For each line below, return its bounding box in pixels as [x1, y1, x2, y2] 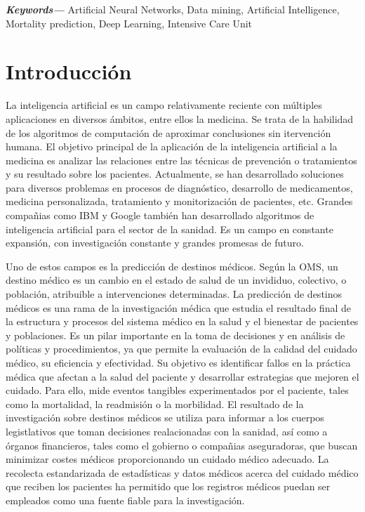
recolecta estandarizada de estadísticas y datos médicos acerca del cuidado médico [6, 465, 359, 480]
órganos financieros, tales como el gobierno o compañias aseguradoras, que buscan [6, 438, 358, 452]
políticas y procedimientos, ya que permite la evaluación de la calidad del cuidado [6, 341, 357, 356]
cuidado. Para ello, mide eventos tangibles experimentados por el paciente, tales [6, 383, 349, 398]
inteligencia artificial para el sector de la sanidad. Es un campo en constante [6, 221, 333, 236]
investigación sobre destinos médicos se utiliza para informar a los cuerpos [6, 410, 324, 425]
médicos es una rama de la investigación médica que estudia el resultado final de [6, 300, 351, 315]
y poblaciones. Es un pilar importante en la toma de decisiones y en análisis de [6, 327, 345, 342]
